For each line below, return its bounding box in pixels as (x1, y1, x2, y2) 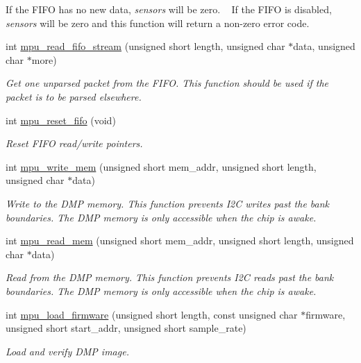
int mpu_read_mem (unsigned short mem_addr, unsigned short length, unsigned (6, 233, 354, 248)
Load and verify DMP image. (6, 344, 129, 358)
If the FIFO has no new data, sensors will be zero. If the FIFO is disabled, (6, 2, 332, 16)
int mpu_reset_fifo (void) (6, 112, 116, 127)
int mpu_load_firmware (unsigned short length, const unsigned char (6, 307, 298, 321)
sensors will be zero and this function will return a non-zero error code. (6, 15, 310, 30)
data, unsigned (293, 39, 355, 53)
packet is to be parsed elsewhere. (6, 89, 142, 103)
